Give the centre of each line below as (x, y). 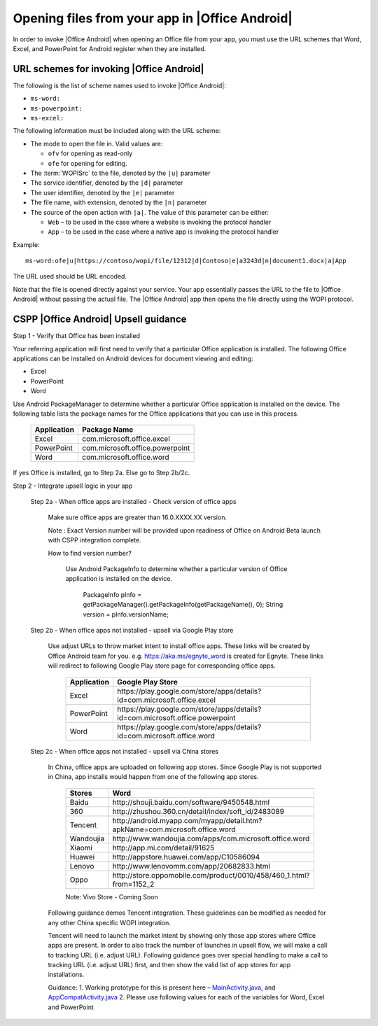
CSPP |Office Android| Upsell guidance (100, 319)
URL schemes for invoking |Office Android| (108, 69)
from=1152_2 (133, 884)
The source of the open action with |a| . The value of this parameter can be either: (150, 212)
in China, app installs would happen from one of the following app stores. (153, 777)
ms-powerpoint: (57, 108)
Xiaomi (81, 848)
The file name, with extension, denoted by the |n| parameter (119, 202)
